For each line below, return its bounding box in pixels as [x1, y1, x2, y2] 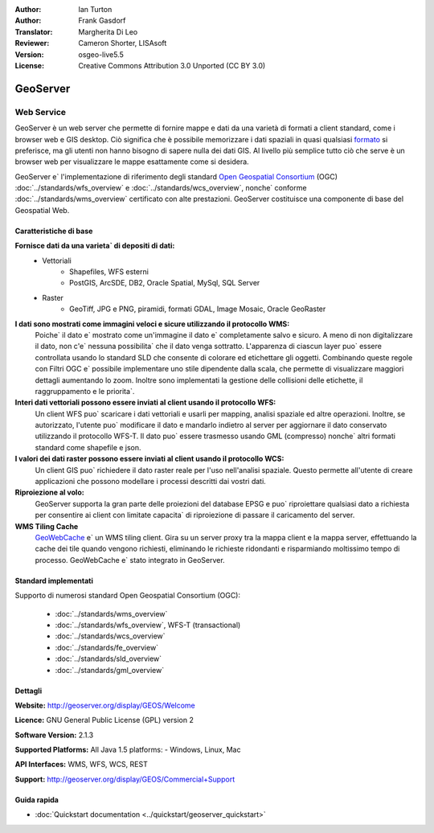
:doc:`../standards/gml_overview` [55, 665, 165, 675]
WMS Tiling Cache [14, 521, 79, 531]
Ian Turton [78, 5, 113, 14]
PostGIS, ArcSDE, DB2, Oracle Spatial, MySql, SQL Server [69, 278, 260, 288]
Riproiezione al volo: [14, 487, 84, 498]
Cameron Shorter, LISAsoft [78, 39, 167, 48]
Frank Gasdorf [78, 16, 126, 26]
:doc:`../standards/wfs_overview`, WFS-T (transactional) [55, 620, 241, 630]
